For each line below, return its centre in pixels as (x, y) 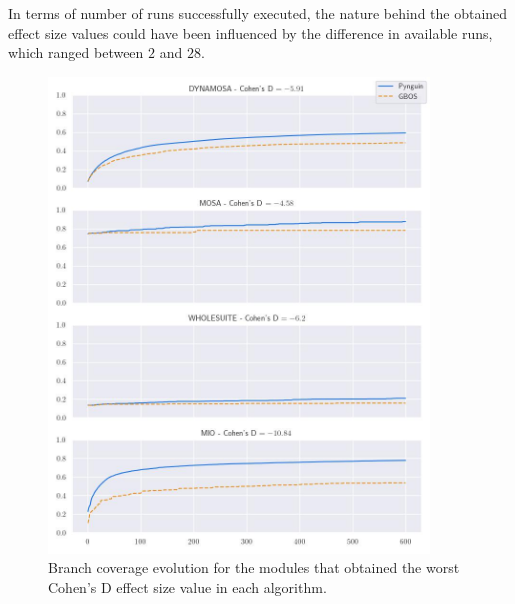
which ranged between (76, 52)
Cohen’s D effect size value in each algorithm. (187, 586)
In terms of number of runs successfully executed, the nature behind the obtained (258, 13)
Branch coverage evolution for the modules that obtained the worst (254, 567)
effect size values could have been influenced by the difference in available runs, (250, 32)
